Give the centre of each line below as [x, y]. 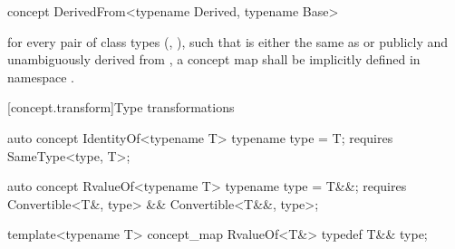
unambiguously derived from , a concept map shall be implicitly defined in [214, 59]
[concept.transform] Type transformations [121, 107]
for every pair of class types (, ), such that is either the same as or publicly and [228, 41]
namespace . [41, 77]
